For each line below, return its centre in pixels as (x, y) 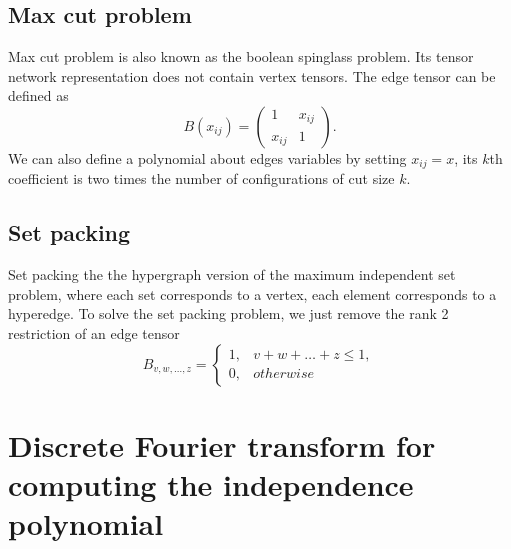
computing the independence (211, 483)
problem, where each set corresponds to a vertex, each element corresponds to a (252, 293)
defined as (38, 95)
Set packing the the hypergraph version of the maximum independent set (232, 274)
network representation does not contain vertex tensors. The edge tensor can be (252, 75)
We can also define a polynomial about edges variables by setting (207, 157)
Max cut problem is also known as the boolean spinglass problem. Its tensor (241, 56)
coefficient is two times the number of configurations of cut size (201, 178)
